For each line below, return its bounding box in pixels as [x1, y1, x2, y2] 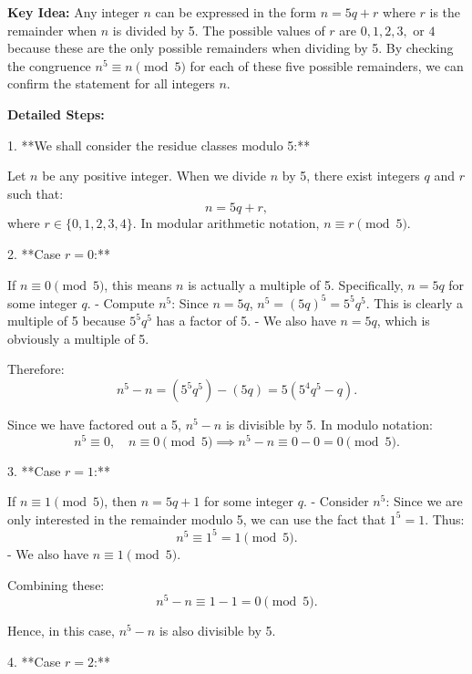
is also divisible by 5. [159, 621, 276, 640]
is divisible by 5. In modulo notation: [225, 415, 433, 433]
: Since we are [385, 492, 463, 511]
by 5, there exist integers [282, 166, 420, 185]
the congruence [7, 56, 91, 75]
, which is [376, 311, 430, 330]
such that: [7, 183, 64, 202]
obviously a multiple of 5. [7, 328, 149, 347]
